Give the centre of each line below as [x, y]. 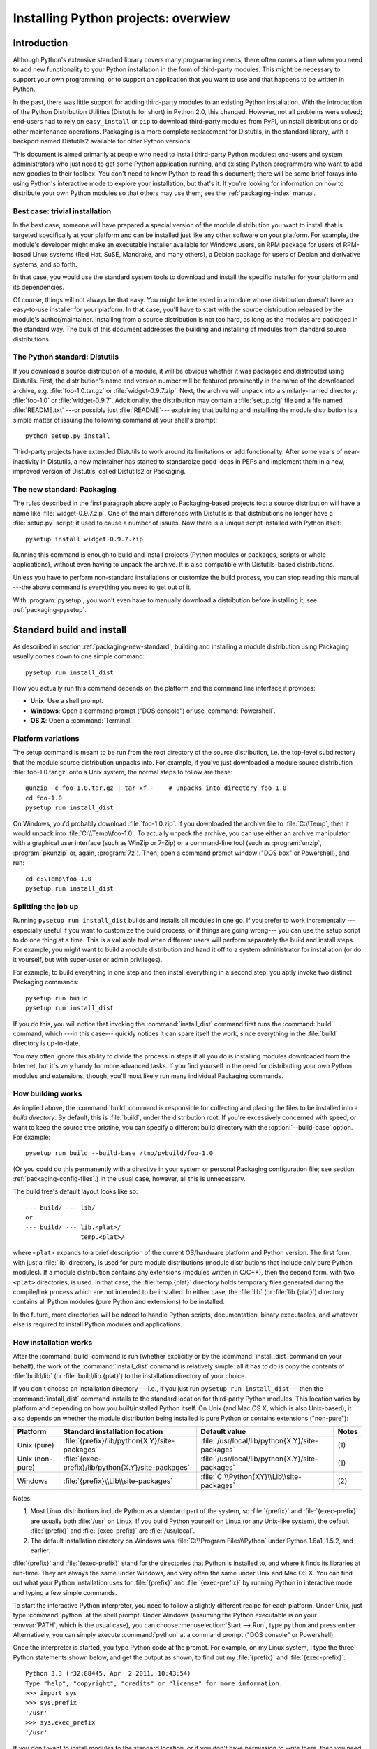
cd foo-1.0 [44, 798]
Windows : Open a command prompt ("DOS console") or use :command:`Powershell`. [153, 711]
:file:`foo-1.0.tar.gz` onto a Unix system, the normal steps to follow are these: [123, 772]
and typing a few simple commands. [65, 1592]
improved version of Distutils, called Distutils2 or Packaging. [99, 472]
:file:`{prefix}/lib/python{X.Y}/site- [119, 1441]
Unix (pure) [36, 1445]
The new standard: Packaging [65, 489]
